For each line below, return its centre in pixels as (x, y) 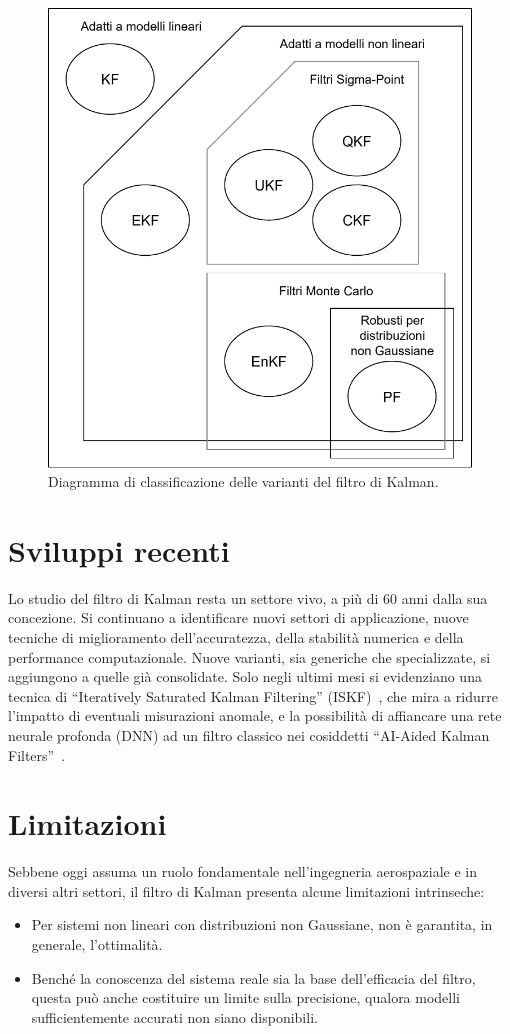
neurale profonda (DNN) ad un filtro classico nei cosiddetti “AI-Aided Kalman (249, 734)
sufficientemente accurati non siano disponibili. (174, 1016)
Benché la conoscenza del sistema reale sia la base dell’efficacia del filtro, (253, 977)
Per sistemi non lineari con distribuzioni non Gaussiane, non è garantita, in (262, 924)
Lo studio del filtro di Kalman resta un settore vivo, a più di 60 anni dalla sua (248, 597)
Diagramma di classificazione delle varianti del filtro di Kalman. (243, 481)
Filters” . (37, 754)
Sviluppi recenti (119, 549)
